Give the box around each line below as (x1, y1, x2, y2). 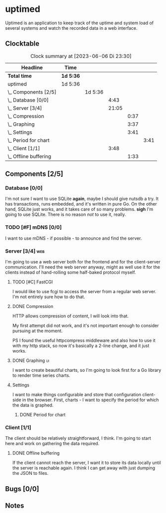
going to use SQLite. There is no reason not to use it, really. (5, 211, 126, 217)
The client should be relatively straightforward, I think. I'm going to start (5, 435, 151, 441)
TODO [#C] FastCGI (12, 279, 53, 285)
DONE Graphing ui (12, 358, 50, 363)
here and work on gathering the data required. (5, 441, 100, 447)
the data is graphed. (12, 402, 54, 408)
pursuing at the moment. (12, 328, 63, 334)
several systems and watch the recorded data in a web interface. (5, 25, 138, 31)
